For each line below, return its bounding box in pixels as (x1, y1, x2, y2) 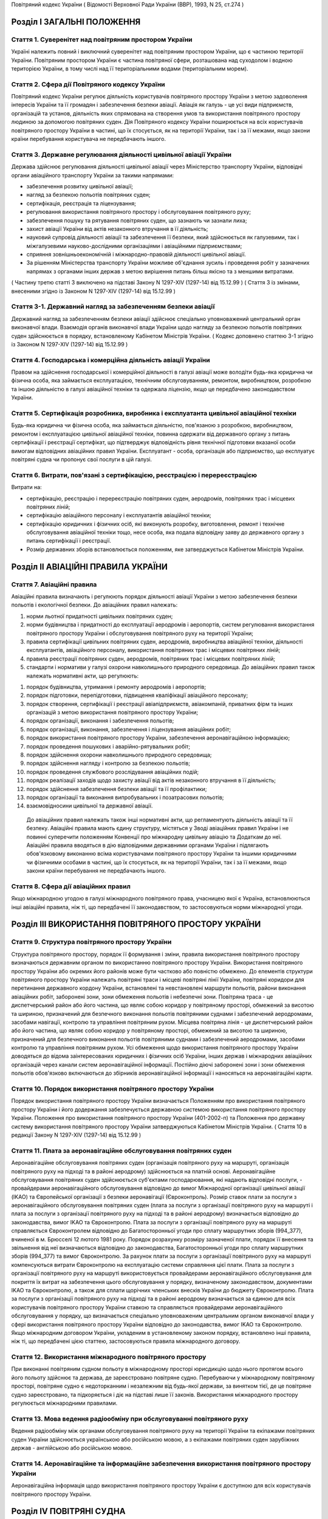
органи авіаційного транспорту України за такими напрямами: (11, 171, 174, 179)
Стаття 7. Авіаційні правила (11, 580, 97, 589)
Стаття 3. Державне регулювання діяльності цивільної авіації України (11, 150, 232, 159)
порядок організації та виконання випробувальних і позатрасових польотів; (26, 794, 224, 801)
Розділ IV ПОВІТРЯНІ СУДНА (11, 1506, 126, 1517)
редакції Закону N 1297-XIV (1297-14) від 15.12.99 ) (11, 1131, 142, 1139)
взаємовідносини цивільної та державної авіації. (26, 802, 153, 809)
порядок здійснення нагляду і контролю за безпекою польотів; (26, 759, 191, 767)
